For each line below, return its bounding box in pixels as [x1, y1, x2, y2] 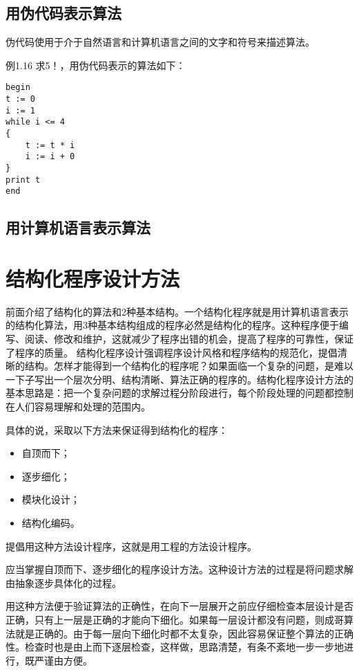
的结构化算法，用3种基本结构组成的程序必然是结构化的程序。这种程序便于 [6, 318, 339, 332]
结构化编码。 [21, 515, 80, 529]
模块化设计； [21, 492, 80, 507]
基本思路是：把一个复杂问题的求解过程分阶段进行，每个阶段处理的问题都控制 [6, 385, 353, 400]
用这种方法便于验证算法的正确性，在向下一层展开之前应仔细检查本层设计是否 [6, 599, 353, 613]
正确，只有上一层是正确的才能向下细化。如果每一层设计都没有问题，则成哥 [6, 612, 344, 626]
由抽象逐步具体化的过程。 [6, 575, 122, 590]
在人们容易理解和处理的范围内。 [6, 399, 151, 414]
